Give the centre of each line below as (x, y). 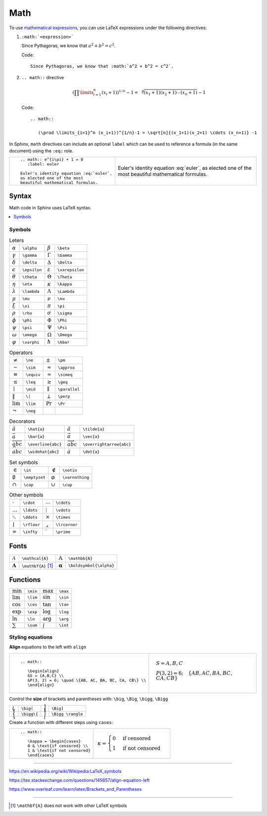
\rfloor (31, 525)
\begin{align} (43, 671)
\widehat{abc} (43, 452)
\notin (70, 470)
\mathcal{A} (35, 558)
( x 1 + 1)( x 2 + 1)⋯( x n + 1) (171, 93)
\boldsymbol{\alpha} (91, 566)
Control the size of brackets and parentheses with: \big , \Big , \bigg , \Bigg (89, 699)
